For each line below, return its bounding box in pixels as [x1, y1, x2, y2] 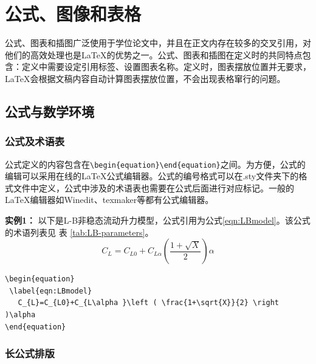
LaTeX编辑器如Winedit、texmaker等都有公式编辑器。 [5, 193, 214, 206]
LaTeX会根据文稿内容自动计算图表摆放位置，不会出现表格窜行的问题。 [5, 72, 286, 84]
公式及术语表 [5, 134, 65, 149]
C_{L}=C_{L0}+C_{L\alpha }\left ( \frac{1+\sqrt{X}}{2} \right [18, 298, 280, 307]
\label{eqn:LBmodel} [9, 286, 92, 295]
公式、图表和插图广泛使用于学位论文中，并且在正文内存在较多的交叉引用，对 [5, 36, 311, 49]
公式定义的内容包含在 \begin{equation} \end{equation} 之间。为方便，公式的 [5, 157, 306, 170]
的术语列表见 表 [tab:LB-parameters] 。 [5, 225, 154, 238]
